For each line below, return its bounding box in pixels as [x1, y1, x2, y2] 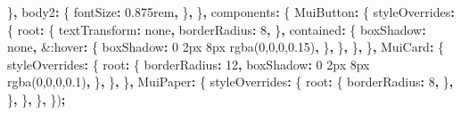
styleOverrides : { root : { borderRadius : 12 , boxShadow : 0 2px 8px [7, 54, 370, 73]
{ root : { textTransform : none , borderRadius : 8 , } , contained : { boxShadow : [7, 20, 426, 38]
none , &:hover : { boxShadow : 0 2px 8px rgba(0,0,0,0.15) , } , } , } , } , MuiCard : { [7, 37, 445, 56]
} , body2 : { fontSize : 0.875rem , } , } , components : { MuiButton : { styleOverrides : [7, 3, 455, 21]
